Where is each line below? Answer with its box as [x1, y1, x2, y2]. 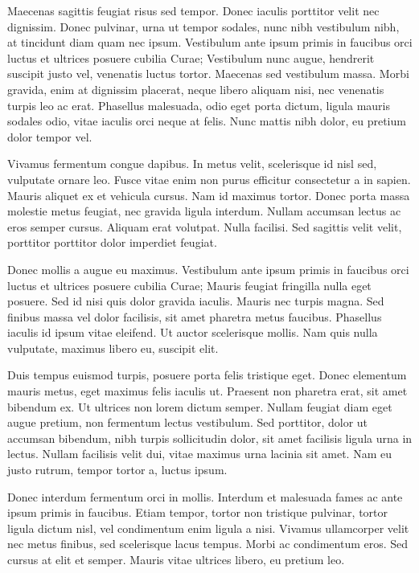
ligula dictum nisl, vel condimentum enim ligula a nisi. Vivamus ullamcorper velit [7, 519, 409, 536]
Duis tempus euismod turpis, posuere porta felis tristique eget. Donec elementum [7, 366, 407, 383]
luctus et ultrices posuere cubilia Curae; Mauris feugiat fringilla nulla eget [7, 276, 372, 293]
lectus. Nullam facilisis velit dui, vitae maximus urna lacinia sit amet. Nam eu [7, 445, 392, 462]
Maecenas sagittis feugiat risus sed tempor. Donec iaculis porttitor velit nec [7, 2, 380, 18]
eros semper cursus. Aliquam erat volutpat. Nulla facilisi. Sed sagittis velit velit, [7, 218, 402, 235]
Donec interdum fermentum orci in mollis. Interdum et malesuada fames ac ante [7, 488, 403, 505]
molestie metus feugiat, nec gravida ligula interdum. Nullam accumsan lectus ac [7, 203, 401, 219]
